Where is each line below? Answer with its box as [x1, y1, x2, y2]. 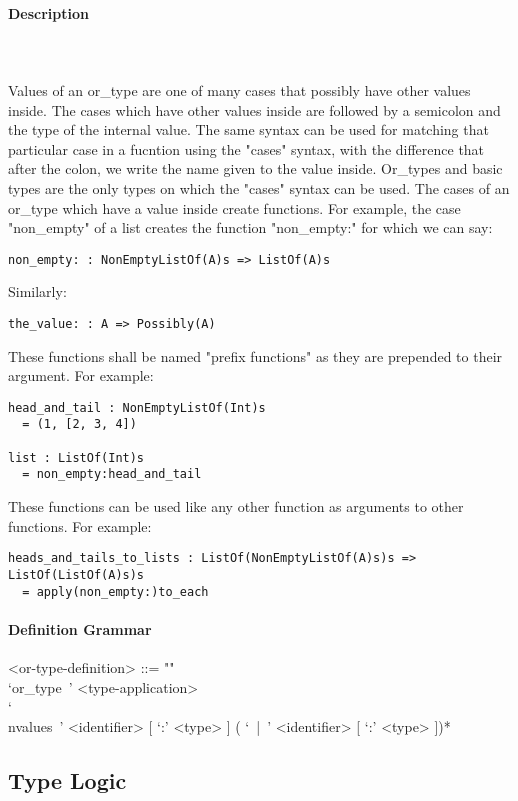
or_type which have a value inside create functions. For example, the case [8, 197, 461, 218]
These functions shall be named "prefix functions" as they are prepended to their [8, 345, 503, 366]
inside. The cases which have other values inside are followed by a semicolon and [8, 99, 501, 120]
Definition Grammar [8, 618, 152, 639]
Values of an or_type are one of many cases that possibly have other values [8, 79, 471, 100]
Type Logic [8, 764, 127, 795]
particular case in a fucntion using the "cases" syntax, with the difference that [8, 138, 485, 159]
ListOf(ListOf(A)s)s [8, 567, 145, 582]
